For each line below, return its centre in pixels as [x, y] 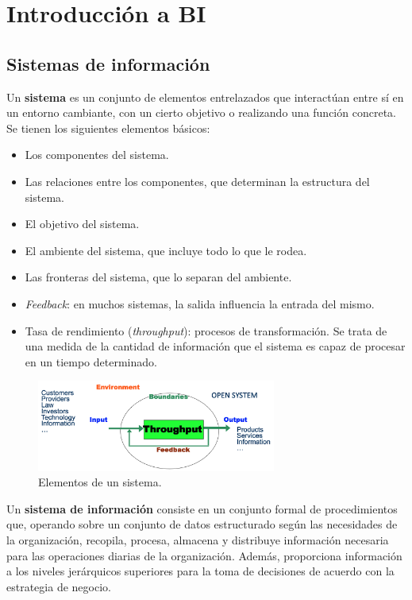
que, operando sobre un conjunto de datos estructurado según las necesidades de [202, 524]
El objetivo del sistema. [82, 224]
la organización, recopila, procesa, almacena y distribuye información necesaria [198, 539]
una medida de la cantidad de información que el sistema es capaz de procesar [215, 346]
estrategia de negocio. [59, 586]
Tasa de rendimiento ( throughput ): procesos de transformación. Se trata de [206, 330]
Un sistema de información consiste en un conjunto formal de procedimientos [202, 508]
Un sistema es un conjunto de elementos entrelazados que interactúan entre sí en [205, 97]
